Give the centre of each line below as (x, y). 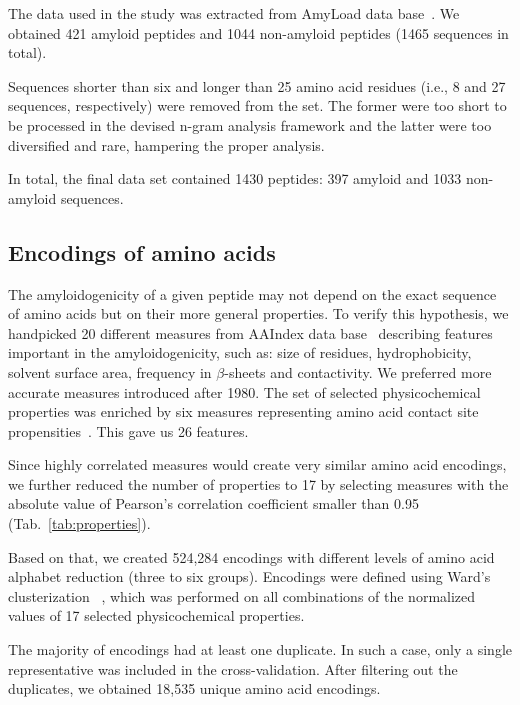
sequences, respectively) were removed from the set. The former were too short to (257, 105)
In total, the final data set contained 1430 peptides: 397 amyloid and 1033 (235, 178)
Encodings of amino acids (142, 251)
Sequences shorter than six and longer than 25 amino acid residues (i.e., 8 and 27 (257, 85)
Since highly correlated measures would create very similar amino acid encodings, (257, 464)
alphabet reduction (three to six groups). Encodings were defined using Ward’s (249, 576)
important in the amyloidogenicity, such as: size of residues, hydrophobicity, (240, 352)
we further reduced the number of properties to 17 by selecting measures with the (258, 483)
